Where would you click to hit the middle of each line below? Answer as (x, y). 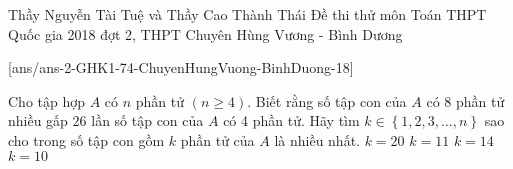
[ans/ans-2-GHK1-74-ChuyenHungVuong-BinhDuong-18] (181, 67)
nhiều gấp (38, 120)
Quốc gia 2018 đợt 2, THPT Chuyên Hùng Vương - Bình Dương (205, 33)
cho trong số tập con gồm (86, 139)
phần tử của (217, 139)
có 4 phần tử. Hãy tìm (291, 120)
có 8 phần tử (465, 100)
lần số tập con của (147, 120)
